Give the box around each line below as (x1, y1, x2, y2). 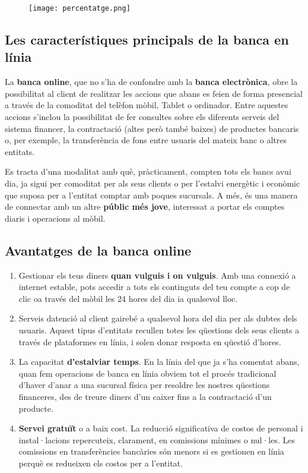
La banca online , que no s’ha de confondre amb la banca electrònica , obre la (5, 75, 298, 88)
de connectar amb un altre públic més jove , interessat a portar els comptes (5, 200, 285, 213)
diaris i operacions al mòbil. (5, 212, 106, 224)
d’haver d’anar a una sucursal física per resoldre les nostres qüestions (18, 379, 270, 391)
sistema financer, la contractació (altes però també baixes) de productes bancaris (5, 122, 299, 134)
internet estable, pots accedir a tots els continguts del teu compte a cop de (18, 280, 290, 293)
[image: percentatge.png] (28, 4, 131, 12)
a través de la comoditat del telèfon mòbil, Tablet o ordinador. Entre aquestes (5, 99, 288, 111)
